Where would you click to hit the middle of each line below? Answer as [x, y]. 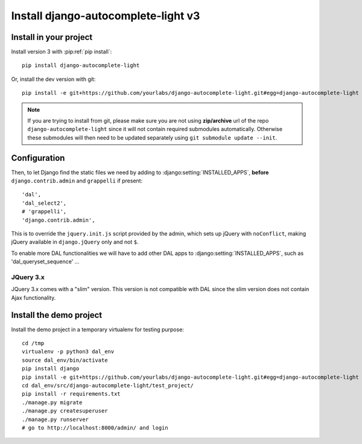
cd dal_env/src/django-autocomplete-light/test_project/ [108, 386]
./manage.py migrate [52, 402]
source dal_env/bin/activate [65, 360]
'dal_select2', [44, 203]
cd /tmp [33, 343]
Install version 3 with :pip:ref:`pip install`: [62, 52]
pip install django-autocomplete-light [81, 66]
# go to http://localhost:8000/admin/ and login [95, 428]
